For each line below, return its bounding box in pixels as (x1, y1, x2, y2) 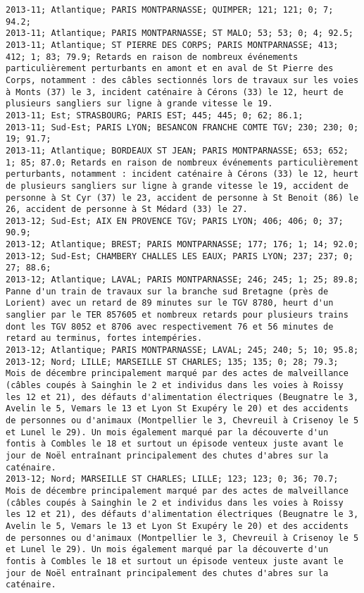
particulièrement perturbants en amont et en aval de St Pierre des (6, 63, 334, 74)
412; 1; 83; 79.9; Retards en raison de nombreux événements (6, 51, 299, 62)
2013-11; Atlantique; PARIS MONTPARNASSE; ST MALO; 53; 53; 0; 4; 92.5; (6, 28, 353, 39)
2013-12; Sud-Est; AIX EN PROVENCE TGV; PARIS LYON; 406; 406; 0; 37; (6, 216, 344, 226)
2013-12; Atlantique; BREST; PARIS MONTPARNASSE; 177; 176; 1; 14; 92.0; (6, 239, 359, 250)
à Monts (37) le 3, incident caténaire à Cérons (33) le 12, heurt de (6, 87, 344, 97)
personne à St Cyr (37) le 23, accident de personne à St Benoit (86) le (6, 192, 359, 203)
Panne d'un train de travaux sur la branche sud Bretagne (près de (6, 286, 329, 296)
